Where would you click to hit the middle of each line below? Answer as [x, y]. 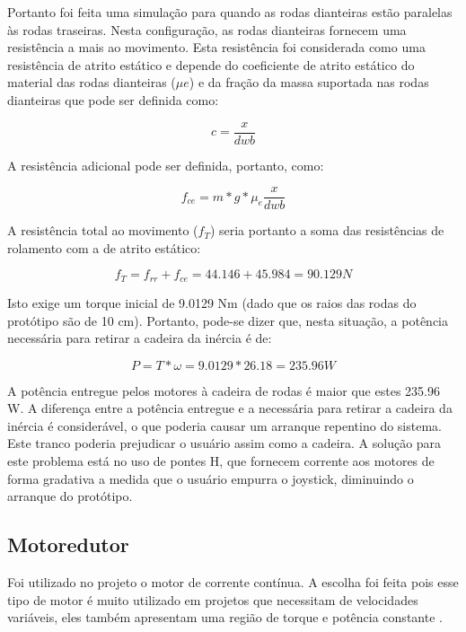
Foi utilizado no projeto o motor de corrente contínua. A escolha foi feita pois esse [233, 582]
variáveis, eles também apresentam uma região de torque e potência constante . [225, 617]
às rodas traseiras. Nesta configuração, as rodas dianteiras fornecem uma [207, 29]
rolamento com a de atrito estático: [104, 247]
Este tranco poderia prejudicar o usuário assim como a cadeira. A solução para [224, 443]
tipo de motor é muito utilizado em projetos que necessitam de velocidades [213, 599]
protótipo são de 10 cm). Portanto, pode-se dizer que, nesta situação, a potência [228, 320]
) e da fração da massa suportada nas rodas [309, 82]
